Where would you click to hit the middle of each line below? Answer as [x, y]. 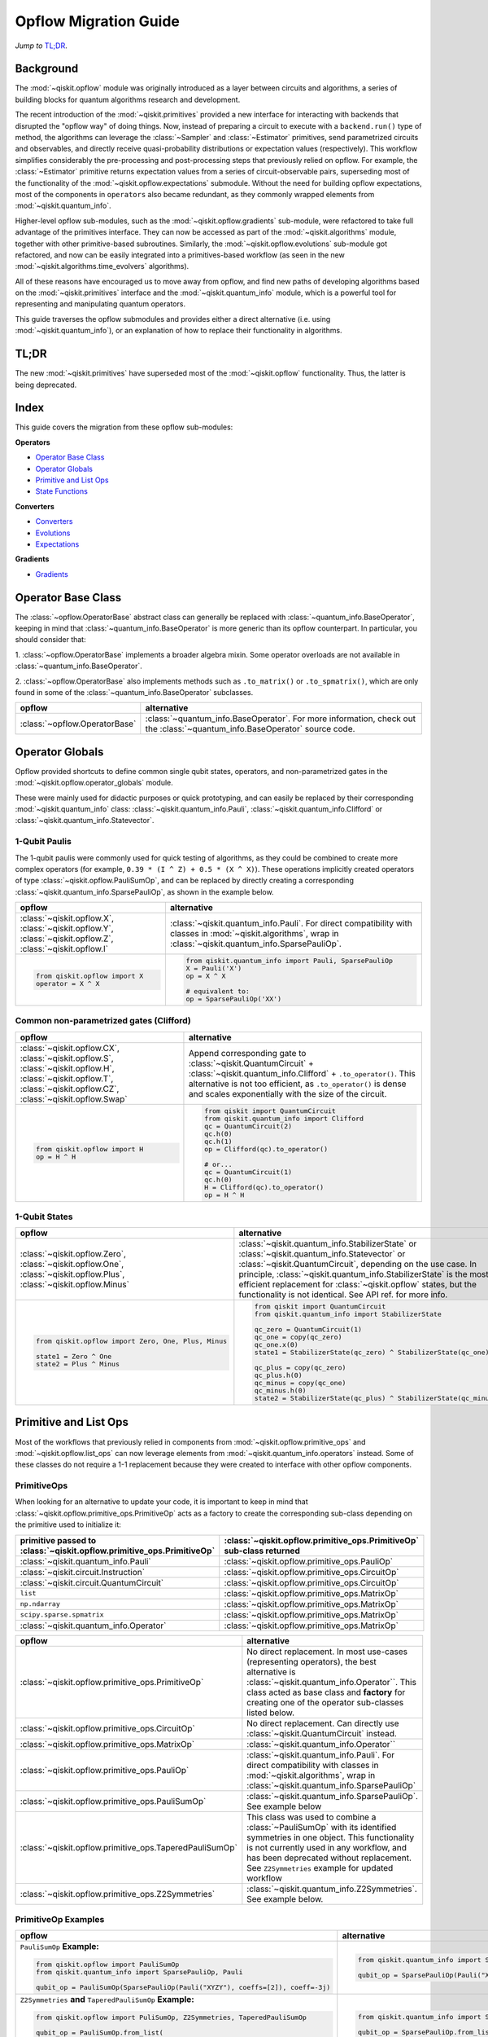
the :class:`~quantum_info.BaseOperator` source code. [250, 729]
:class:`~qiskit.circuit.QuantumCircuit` [92, 1582]
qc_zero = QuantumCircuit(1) [308, 1329]
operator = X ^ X [68, 984]
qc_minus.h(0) [280, 1390]
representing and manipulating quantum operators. [100, 304]
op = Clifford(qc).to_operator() [266, 1149]
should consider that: [50, 640]
